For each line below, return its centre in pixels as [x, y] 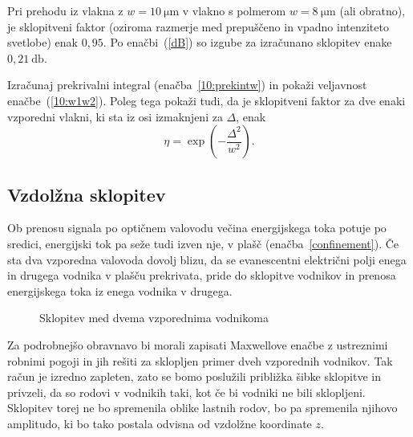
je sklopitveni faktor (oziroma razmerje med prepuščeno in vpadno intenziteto [198, 26]
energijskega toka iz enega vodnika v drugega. [120, 290]
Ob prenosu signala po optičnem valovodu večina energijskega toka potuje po [197, 228]
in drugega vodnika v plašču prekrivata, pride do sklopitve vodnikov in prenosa [202, 275]
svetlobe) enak [43, 42]
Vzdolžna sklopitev [87, 194]
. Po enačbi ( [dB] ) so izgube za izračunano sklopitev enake [247, 42]
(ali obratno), [373, 10]
